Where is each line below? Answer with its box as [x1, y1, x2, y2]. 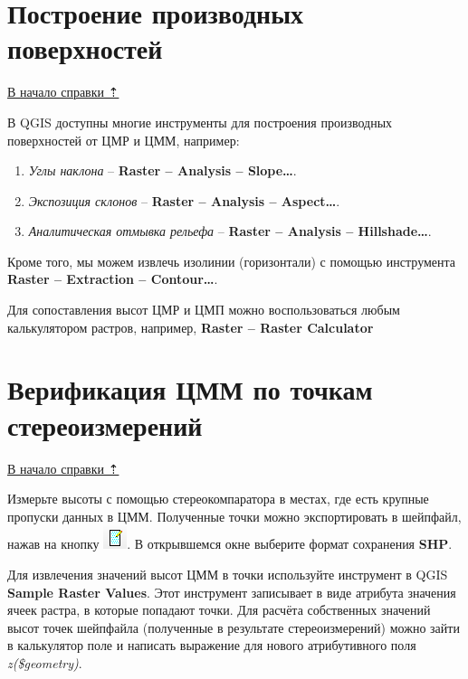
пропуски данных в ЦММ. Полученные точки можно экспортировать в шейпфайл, [7, 506, 462, 525]
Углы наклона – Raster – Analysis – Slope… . [28, 161, 297, 180]
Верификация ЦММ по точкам [7, 371, 373, 408]
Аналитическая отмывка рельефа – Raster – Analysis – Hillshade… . [28, 222, 432, 240]
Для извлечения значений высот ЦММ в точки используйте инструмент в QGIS [7, 564, 448, 583]
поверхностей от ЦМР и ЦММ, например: [7, 130, 240, 149]
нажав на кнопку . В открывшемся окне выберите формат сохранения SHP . [7, 534, 453, 553]
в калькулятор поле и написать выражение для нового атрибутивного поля [7, 636, 416, 655]
